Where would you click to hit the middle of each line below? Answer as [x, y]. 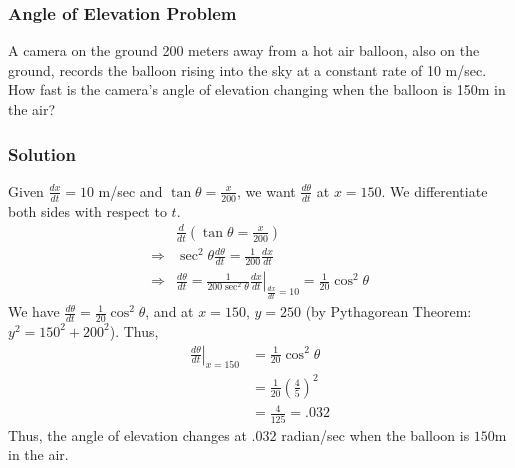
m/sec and [130, 190]
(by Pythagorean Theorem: [388, 311]
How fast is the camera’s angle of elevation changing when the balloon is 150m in [257, 89]
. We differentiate [434, 190]
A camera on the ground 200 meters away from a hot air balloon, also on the [244, 50]
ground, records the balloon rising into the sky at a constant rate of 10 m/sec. [247, 69]
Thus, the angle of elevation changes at [127, 434]
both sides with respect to [87, 210]
